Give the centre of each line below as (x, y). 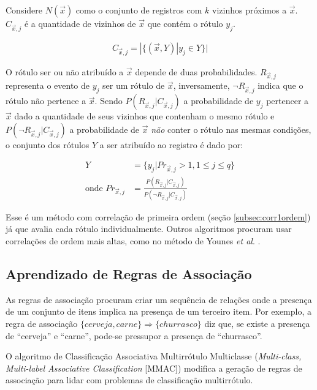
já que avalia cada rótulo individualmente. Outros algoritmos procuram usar (149, 229)
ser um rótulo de (134, 85)
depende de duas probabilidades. (196, 71)
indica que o (281, 85)
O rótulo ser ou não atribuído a (65, 71)
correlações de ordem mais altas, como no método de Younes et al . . (133, 241)
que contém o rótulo (185, 23)
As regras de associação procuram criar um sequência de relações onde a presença (159, 299)
